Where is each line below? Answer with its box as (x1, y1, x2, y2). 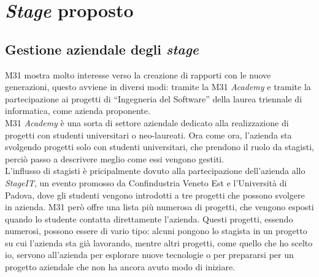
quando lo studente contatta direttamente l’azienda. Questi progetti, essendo (5, 212, 293, 225)
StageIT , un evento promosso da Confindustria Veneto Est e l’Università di (5, 176, 287, 189)
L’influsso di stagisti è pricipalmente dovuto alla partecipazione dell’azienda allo (5, 164, 306, 177)
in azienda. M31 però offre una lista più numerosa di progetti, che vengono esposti (5, 200, 314, 213)
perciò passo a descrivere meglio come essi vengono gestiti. (5, 152, 225, 165)
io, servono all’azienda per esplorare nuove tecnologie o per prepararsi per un (5, 248, 294, 261)
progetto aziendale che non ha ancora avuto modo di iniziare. (5, 260, 236, 273)
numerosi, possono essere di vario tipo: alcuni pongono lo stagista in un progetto (5, 224, 307, 237)
